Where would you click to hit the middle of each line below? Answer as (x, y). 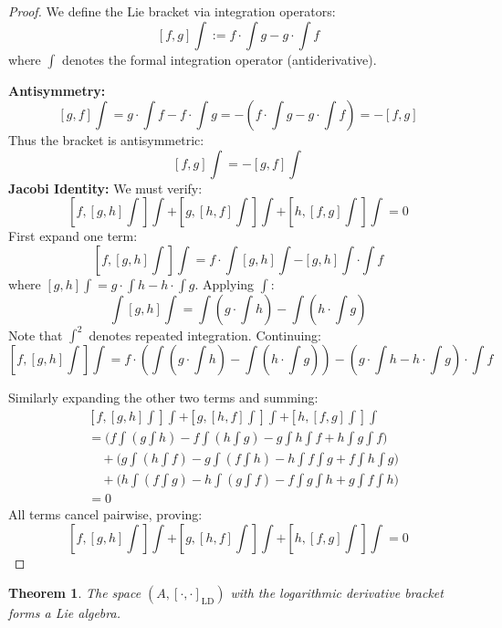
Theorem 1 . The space (75, 593)
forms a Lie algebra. (64, 613)
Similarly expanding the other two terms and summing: (163, 398)
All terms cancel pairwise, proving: (105, 514)
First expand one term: (73, 236)
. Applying (225, 283)
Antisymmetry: (57, 90)
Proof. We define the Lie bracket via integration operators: (172, 11)
